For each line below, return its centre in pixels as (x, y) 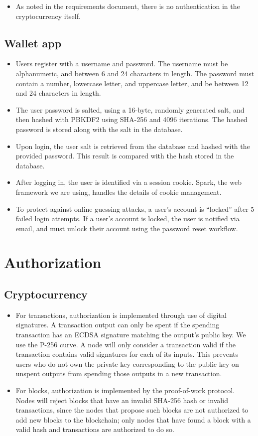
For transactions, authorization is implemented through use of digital (121, 315)
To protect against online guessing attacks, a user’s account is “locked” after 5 (135, 209)
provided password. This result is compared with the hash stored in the (125, 156)
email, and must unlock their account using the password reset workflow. (127, 228)
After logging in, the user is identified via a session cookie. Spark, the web (129, 182)
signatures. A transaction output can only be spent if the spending (118, 325)
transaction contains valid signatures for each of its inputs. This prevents (127, 354)
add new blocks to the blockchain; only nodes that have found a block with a (133, 419)
